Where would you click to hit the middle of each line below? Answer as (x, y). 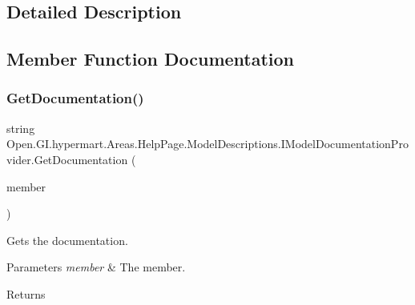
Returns (26, 293)
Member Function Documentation (151, 59)
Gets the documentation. (67, 240)
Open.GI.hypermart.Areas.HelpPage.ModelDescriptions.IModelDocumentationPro (207, 144)
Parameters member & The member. (96, 267)
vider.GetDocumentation (67, 159)
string (21, 128)
